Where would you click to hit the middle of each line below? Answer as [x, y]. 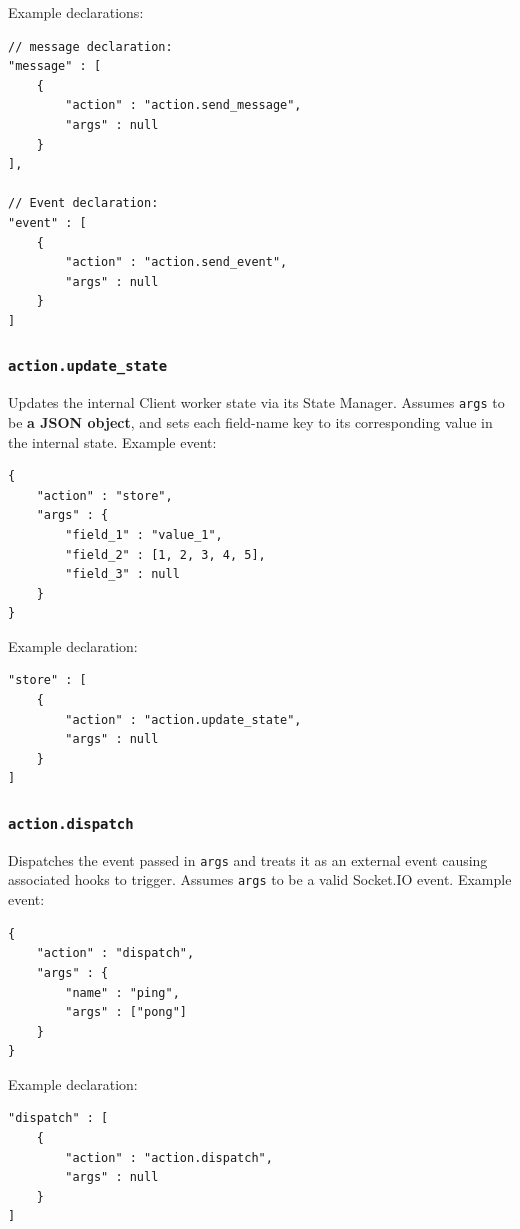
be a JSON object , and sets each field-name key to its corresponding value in [250, 421]
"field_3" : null [122, 574]
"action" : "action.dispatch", [169, 1157]
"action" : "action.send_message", [183, 105]
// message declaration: [90, 46]
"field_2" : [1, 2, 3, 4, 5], [165, 554]
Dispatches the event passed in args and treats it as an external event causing [248, 859]
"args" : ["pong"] [126, 1012]
